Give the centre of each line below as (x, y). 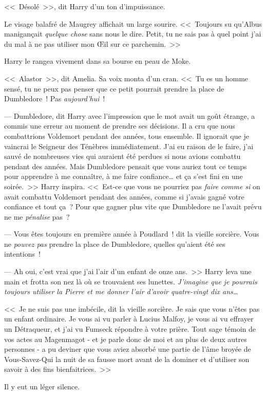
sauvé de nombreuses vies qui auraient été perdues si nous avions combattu (122, 156)
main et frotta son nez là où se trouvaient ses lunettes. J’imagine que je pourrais (131, 281)
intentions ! (22, 254)
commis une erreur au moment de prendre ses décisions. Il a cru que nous (120, 126)
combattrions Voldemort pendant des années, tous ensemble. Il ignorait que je (127, 136)
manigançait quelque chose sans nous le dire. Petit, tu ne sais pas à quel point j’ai (133, 34)
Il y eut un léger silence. (42, 386)
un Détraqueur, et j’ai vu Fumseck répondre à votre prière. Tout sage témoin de (130, 329)
